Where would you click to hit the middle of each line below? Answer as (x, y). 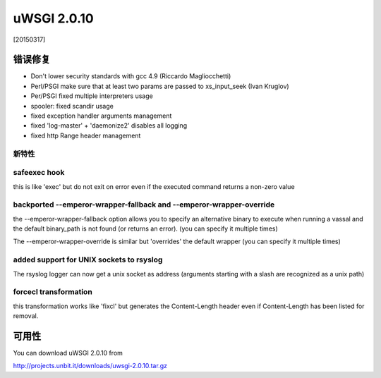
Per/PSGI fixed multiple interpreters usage (92, 96)
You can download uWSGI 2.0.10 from (68, 353)
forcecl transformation (53, 292)
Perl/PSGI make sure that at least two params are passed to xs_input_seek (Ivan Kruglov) (160, 86)
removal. (26, 316)
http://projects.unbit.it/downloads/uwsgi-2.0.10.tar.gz (90, 366)
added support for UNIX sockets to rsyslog (88, 260)
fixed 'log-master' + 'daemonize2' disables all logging (109, 126)
